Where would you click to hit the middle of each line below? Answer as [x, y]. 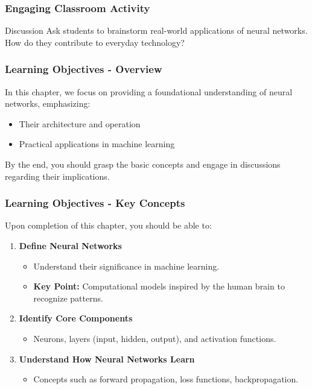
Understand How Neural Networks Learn [107, 359]
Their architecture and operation [80, 123]
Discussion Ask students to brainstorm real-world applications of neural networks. [156, 30]
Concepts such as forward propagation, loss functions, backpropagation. [166, 379]
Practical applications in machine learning [97, 144]
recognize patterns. [68, 298]
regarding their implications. [57, 176]
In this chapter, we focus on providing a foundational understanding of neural [149, 91]
